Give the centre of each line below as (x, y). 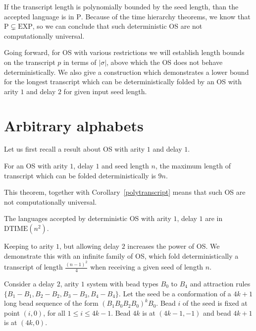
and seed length (125, 166)
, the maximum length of (193, 166)
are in (214, 218)
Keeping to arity (29, 246)
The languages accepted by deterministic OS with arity (88, 218)
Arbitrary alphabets (74, 125)
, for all (54, 312)
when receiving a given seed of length (147, 267)
